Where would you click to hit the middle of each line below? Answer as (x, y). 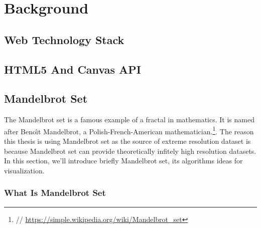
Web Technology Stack (64, 39)
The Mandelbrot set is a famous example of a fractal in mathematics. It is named (129, 120)
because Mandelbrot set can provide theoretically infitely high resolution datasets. (130, 151)
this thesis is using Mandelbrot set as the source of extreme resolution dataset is (127, 141)
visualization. (24, 170)
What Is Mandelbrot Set (55, 193)
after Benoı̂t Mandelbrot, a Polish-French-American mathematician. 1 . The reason (129, 130)
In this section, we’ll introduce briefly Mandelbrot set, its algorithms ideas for (123, 161)
